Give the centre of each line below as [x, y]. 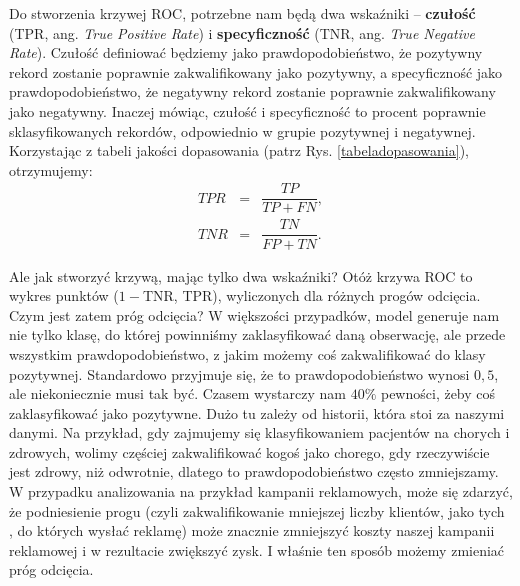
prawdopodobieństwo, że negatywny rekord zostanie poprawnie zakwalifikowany [252, 91]
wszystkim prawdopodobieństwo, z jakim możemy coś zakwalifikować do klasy [247, 353]
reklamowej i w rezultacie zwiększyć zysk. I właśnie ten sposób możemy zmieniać [257, 549]
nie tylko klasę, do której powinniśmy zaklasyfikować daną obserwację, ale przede [257, 334]
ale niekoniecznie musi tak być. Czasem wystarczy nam [177, 393]
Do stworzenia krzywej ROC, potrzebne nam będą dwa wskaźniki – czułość [242, 13]
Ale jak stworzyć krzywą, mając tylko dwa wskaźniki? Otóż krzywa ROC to [241, 275]
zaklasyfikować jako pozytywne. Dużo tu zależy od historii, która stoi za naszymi [257, 412]
